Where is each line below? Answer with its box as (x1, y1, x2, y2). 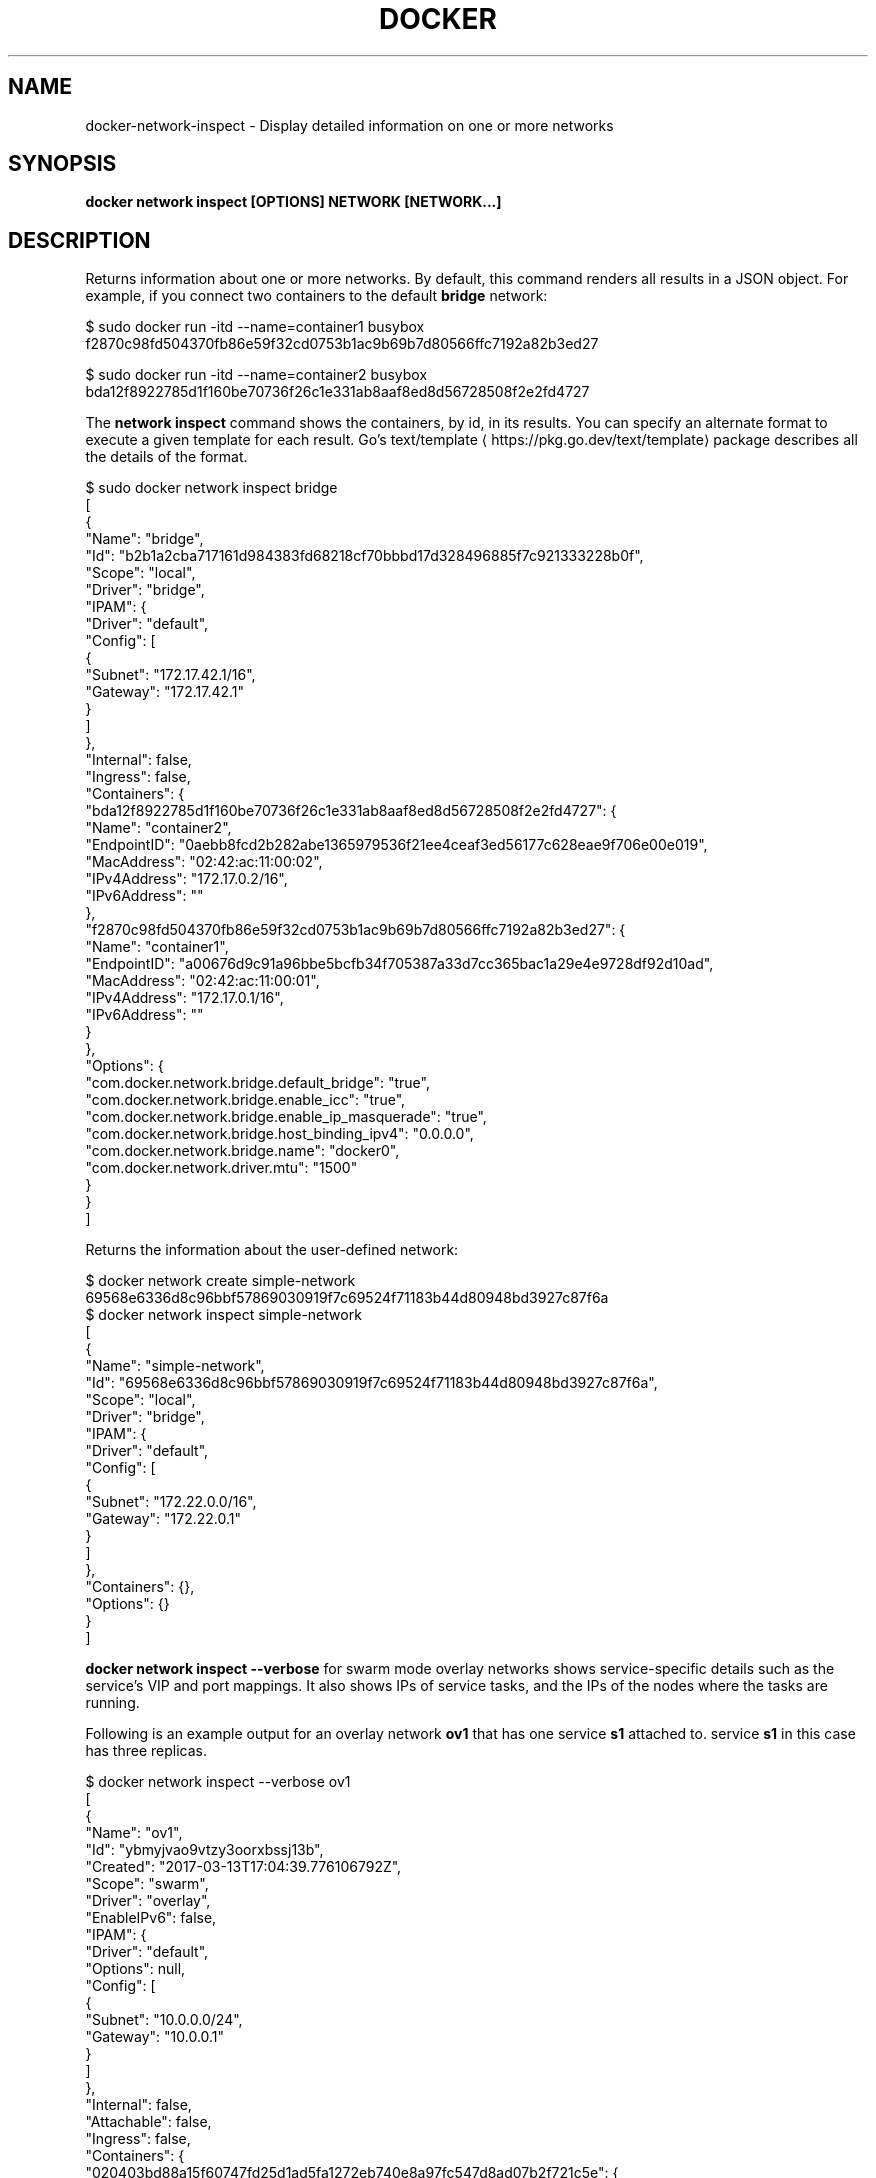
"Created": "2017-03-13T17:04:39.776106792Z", (85, 1858, 402, 1876)
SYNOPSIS (8, 151, 117, 177)
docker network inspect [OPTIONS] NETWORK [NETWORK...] (85, 193, 502, 211)
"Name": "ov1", (85, 1824, 183, 1842)
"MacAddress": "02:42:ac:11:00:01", (85, 972, 320, 990)
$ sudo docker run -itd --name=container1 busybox (85, 318, 425, 336)
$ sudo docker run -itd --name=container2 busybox (85, 366, 428, 384)
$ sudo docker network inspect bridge (85, 479, 338, 497)
